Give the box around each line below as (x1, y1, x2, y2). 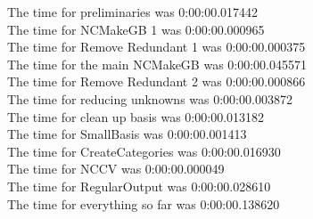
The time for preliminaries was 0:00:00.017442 (7, 3, 259, 20)
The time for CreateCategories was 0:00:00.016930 (7, 142, 281, 160)
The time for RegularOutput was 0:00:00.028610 (7, 176, 271, 195)
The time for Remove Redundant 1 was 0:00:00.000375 (7, 37, 306, 56)
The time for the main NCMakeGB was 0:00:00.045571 (7, 54, 307, 73)
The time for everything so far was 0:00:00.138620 (7, 194, 280, 213)
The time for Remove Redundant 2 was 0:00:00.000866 (7, 72, 306, 91)
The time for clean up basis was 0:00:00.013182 (7, 107, 265, 126)
